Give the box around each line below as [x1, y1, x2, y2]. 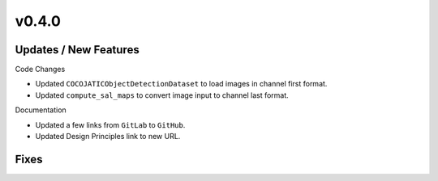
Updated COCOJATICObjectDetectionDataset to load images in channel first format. [35, 79, 328, 89]
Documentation [15, 105, 67, 115]
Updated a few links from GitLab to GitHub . [35, 120, 186, 129]
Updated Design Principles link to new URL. [35, 132, 181, 141]
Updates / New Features [15, 43, 140, 57]
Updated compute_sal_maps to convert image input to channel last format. [35, 90, 290, 100]
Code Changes [15, 65, 66, 74]
